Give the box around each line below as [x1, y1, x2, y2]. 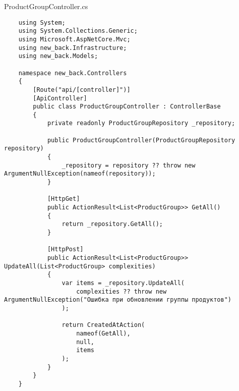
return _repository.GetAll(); [62, 220, 163, 228]
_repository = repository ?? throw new [62, 161, 196, 169]
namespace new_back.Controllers [18, 69, 127, 77]
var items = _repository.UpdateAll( [62, 279, 185, 287]
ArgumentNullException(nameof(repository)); [4, 170, 156, 178]
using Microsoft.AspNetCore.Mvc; [18, 35, 131, 43]
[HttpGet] [47, 195, 80, 203]
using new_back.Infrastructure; [18, 44, 127, 51]
